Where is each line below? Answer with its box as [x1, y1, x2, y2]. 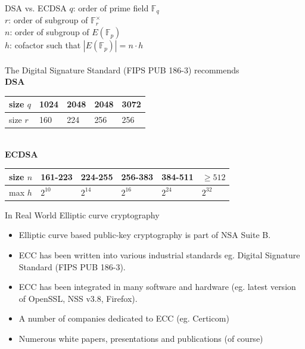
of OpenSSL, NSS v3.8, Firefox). [18, 292, 138, 304]
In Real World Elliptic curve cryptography [5, 208, 160, 221]
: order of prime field [73, 2, 149, 14]
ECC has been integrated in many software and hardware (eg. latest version [18, 280, 296, 293]
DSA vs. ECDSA [5, 2, 67, 14]
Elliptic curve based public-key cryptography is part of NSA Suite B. [18, 228, 271, 241]
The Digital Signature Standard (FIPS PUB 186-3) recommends [5, 63, 239, 76]
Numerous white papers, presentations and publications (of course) [18, 332, 263, 345]
